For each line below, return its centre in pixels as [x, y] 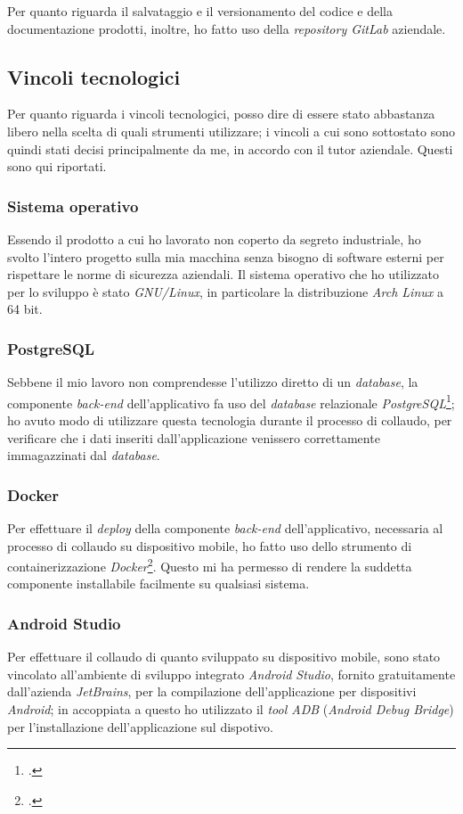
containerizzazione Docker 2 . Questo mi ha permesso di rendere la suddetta [210, 565]
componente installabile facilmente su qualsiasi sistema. [158, 584]
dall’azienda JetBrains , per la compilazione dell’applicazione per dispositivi [212, 691]
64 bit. [25, 309]
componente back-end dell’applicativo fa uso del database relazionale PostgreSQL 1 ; [231, 401]
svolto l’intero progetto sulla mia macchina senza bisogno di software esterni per [226, 256]
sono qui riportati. [57, 166]
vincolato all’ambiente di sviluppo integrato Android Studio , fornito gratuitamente [231, 674]
